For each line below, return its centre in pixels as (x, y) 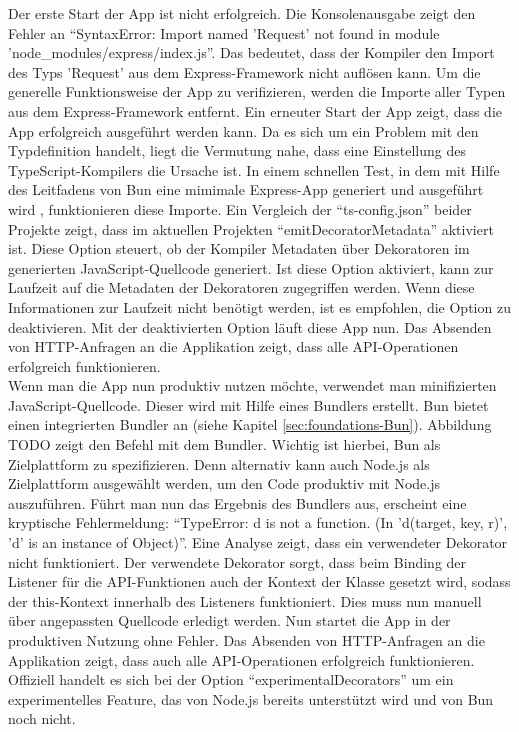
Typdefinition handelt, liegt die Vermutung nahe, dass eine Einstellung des (237, 150)
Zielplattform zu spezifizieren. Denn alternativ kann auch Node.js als (219, 463)
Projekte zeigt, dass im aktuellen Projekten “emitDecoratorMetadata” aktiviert (251, 228)
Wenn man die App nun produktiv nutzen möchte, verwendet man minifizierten (252, 385)
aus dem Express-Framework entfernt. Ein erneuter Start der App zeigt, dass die (255, 110)
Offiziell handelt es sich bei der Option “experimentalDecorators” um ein (231, 679)
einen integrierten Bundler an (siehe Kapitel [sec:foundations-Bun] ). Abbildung (250, 424)
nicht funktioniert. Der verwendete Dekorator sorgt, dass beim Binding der (237, 561)
